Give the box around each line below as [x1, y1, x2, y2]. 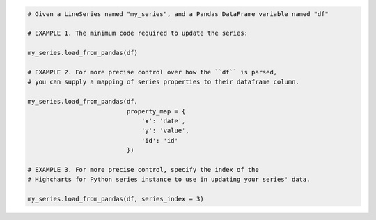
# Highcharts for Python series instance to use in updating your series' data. [27, 175, 311, 184]
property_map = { [126, 107, 186, 115]
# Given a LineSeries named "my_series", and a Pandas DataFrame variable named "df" [27, 10, 329, 17]
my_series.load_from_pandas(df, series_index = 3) [27, 195, 205, 203]
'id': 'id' [141, 136, 179, 144]
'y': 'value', [141, 127, 189, 135]
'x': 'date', [141, 117, 186, 125]
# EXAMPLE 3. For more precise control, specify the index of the [27, 166, 259, 173]
